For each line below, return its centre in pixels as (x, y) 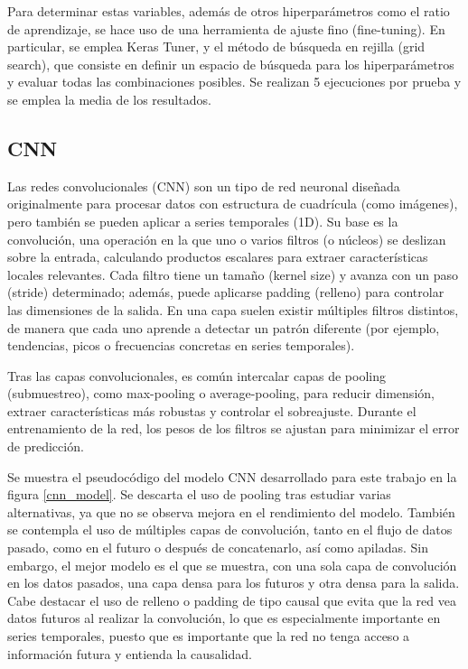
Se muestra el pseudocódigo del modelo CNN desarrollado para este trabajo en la (232, 476)
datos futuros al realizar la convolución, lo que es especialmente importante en (224, 618)
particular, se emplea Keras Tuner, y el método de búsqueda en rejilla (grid (216, 46)
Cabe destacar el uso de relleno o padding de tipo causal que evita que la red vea (232, 600)
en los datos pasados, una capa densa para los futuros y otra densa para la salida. (234, 583)
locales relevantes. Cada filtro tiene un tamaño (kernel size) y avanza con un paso (233, 274)
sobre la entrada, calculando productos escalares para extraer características (218, 257)
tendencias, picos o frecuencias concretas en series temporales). (181, 345)
